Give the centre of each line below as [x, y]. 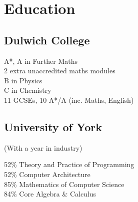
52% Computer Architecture [47, 174]
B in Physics [23, 80]
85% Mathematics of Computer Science [64, 184]
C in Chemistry [28, 90]
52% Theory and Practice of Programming [69, 164]
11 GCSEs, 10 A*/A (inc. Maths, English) [69, 100]
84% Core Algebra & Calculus [50, 194]
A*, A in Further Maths [41, 61]
